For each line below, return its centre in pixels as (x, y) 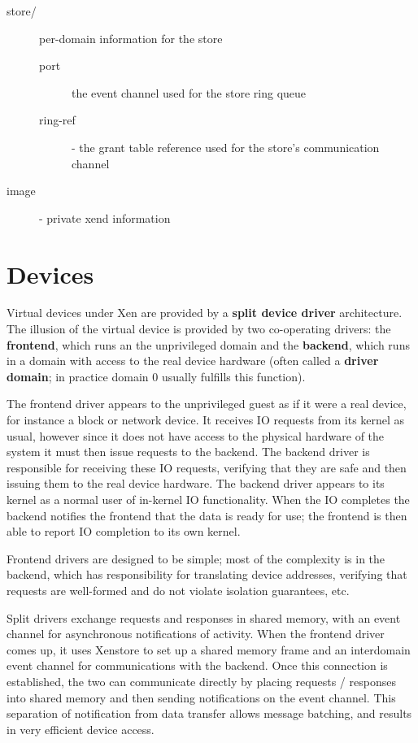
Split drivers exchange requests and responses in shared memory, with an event (204, 617)
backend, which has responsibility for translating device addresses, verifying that (207, 574)
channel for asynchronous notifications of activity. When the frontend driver (196, 634)
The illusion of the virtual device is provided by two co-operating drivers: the (199, 329)
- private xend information (105, 217)
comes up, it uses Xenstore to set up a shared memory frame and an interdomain (209, 649)
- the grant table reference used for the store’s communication (226, 147)
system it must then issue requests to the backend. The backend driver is (188, 452)
